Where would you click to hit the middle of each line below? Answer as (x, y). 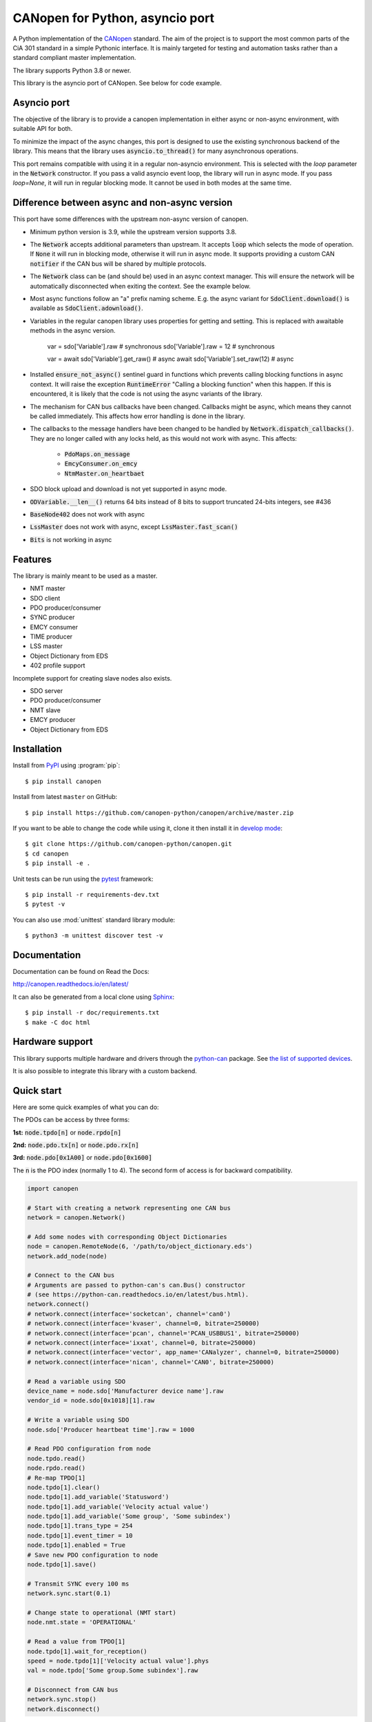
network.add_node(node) (68, 1256)
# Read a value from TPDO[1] (76, 1642)
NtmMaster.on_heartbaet (104, 473)
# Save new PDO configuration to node (93, 1555)
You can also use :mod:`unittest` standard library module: (94, 920)
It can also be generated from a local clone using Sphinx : (94, 997)
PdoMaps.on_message (97, 454)
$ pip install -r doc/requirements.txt (92, 1013)
